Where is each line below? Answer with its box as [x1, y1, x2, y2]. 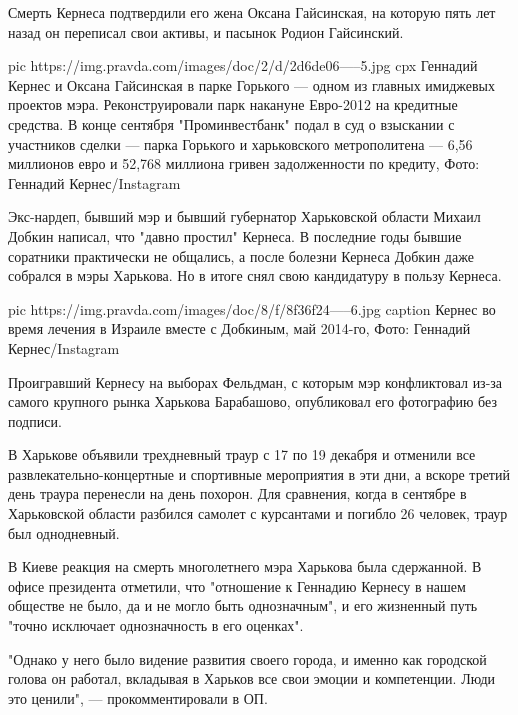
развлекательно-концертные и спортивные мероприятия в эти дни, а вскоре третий [8, 463, 510, 484]
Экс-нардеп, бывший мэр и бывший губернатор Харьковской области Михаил [8, 206, 481, 227]
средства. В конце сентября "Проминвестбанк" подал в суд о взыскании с [8, 113, 455, 134]
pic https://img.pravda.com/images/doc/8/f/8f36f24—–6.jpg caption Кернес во [8, 298, 496, 319]
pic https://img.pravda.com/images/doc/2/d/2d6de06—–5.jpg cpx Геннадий [8, 55, 478, 76]
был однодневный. [8, 522, 120, 543]
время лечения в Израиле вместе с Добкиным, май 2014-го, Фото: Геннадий [8, 318, 471, 339]
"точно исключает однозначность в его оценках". [8, 615, 304, 636]
